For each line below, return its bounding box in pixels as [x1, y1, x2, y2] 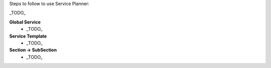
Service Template [9, 33, 47, 39]
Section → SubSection [9, 47, 57, 53]
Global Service [9, 19, 41, 25]
